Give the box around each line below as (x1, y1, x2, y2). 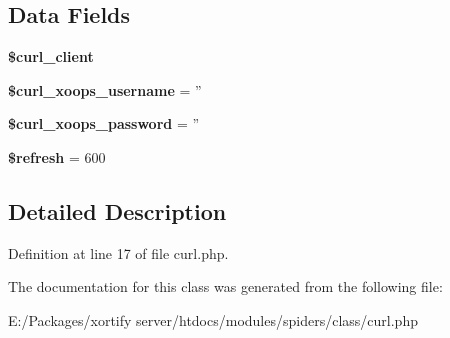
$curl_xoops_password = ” (8, 113, 200, 134)
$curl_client (8, 46, 94, 67)
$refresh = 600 (8, 146, 106, 167)
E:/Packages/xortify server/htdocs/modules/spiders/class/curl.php (8, 309, 418, 330)
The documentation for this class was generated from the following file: (8, 276, 443, 297)
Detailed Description (8, 195, 227, 226)
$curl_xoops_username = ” (8, 79, 202, 100)
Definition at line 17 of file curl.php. (8, 242, 229, 263)
